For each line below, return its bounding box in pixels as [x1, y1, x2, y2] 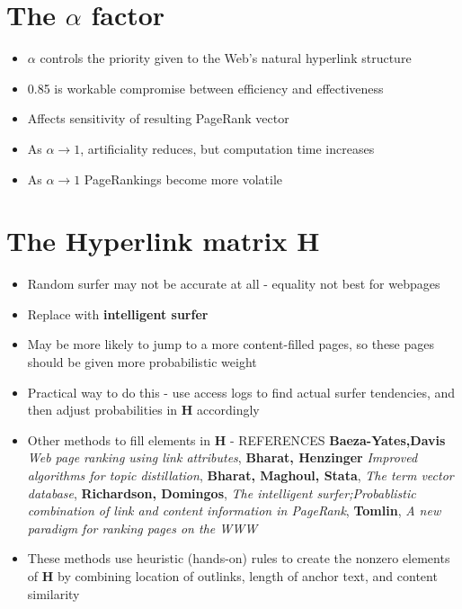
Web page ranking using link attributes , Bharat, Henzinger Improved [27, 448, 418, 467]
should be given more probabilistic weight [27, 353, 257, 371]
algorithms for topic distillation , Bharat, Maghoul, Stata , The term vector [27, 465, 454, 484]
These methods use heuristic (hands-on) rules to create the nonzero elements [27, 549, 450, 568]
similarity [27, 584, 80, 603]
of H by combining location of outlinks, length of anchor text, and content [27, 566, 438, 585]
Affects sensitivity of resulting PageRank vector [27, 109, 289, 128]
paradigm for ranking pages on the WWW [27, 518, 258, 537]
